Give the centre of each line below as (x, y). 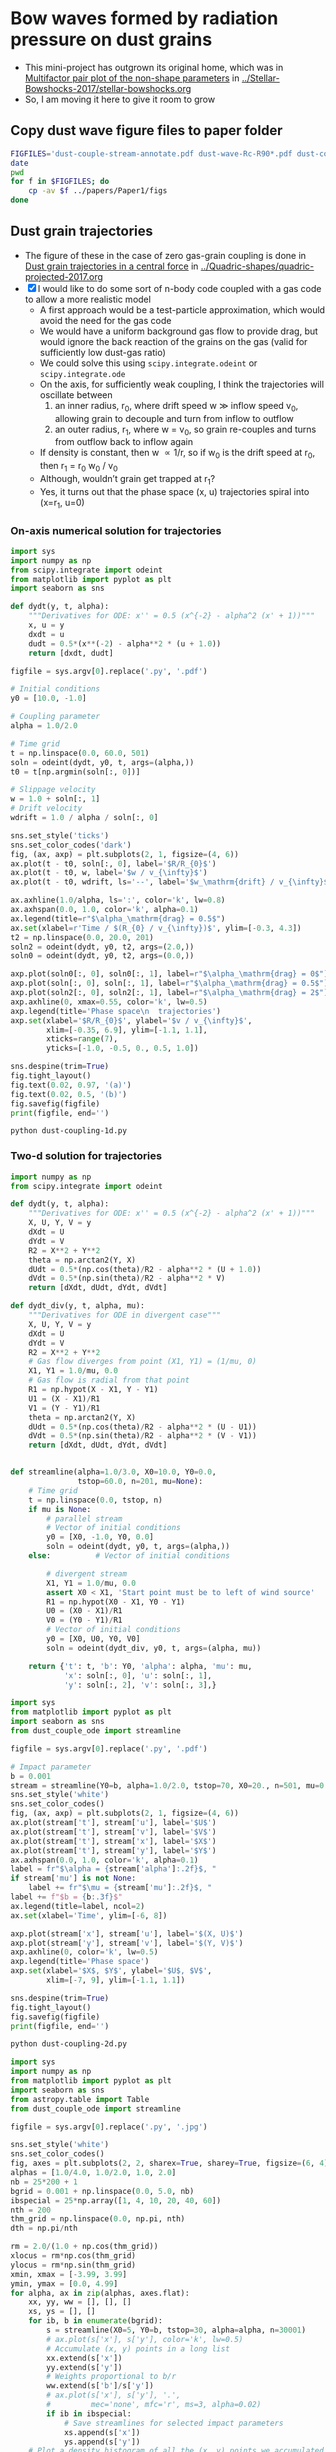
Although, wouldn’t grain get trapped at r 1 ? (127, 480)
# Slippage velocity (53, 790)
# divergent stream (87, 1573)
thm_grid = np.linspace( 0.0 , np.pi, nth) (98, 2219)
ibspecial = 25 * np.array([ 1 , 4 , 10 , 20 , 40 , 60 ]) (116, 2200)
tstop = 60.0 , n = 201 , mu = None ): (140, 1482)
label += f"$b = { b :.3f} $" (66, 1897)
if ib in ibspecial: (89, 2413)
